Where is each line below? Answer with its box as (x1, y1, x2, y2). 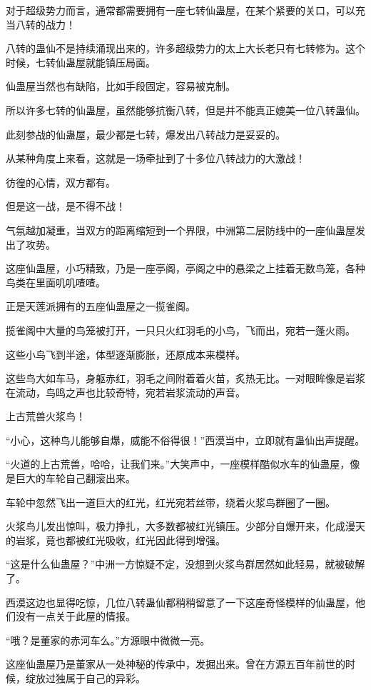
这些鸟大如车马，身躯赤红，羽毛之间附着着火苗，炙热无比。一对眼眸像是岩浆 (6, 371, 365, 386)
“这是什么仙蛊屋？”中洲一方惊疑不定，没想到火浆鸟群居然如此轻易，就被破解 (6, 556, 365, 571)
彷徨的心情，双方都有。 (6, 174, 116, 189)
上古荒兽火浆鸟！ (6, 409, 86, 424)
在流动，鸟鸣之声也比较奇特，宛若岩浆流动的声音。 (6, 384, 245, 399)
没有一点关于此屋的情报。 (15, 609, 136, 624)
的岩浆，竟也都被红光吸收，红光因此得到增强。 (6, 532, 225, 547)
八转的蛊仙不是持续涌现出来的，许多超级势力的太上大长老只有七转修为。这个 (6, 41, 365, 56)
